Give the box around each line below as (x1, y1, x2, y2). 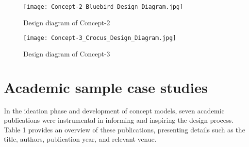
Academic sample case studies (4, 77, 208, 97)
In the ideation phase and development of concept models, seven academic (4, 105, 225, 115)
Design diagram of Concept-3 (23, 48, 110, 58)
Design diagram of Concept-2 (23, 17, 110, 27)
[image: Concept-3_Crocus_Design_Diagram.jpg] (23, 35, 176, 42)
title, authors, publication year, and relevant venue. (4, 134, 157, 144)
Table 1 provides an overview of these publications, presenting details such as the (4, 124, 245, 134)
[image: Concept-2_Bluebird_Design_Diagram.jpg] (23, 3, 183, 10)
